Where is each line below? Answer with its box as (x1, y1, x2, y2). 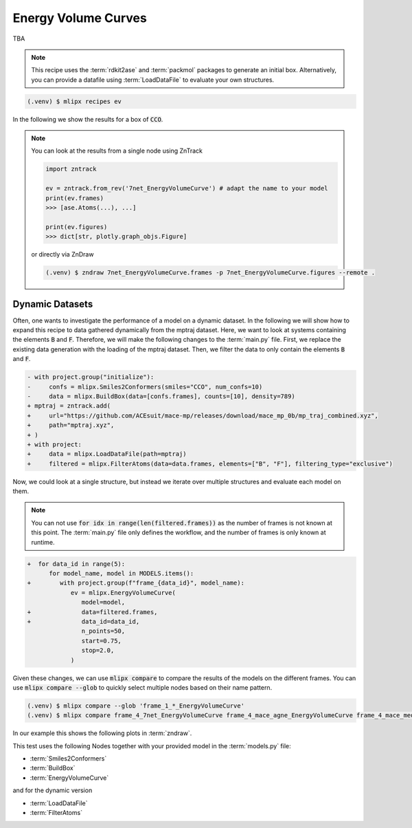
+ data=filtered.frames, (27, 608, 158, 615)
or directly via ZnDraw (31, 250, 94, 259)
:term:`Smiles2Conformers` (30, 754, 107, 763)
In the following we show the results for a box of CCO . (12, 115, 163, 123)
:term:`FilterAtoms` (30, 809, 82, 817)
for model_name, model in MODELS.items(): (49, 569, 194, 578)
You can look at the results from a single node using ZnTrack (31, 146, 203, 155)
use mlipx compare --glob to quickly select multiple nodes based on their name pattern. (12, 683, 273, 691)
